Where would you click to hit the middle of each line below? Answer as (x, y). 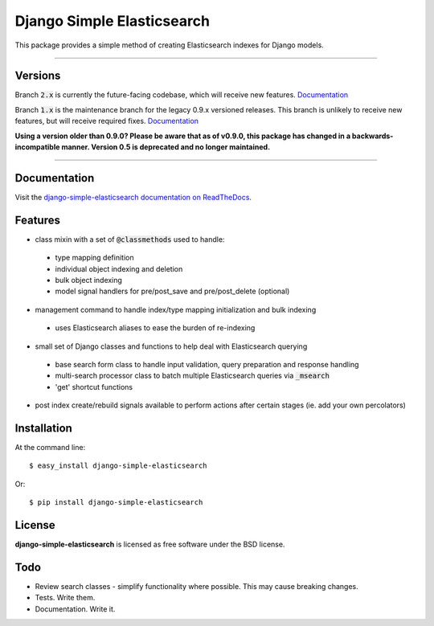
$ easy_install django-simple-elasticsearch (119, 466)
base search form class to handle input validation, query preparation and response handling (207, 364)
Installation (43, 428)
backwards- (373, 136)
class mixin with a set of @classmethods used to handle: (130, 239)
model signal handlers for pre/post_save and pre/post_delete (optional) (172, 291)
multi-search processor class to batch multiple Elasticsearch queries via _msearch (192, 376)
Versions (38, 76)
